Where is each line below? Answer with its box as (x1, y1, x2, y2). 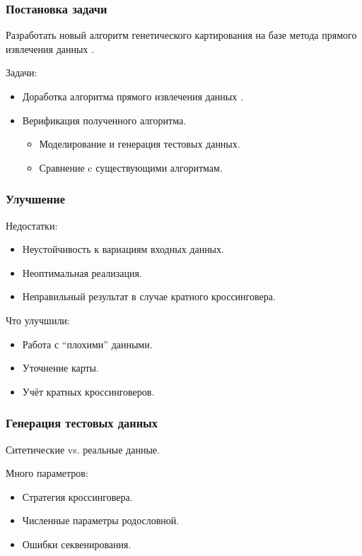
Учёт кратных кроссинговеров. (22, 384, 155, 398)
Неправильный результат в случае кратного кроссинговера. (22, 289, 276, 304)
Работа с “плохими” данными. (22, 336, 153, 351)
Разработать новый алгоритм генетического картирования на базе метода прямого (6, 28, 357, 42)
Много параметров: (6, 466, 88, 480)
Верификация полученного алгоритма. (22, 112, 187, 127)
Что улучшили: (6, 312, 70, 327)
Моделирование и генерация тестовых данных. (39, 136, 240, 151)
